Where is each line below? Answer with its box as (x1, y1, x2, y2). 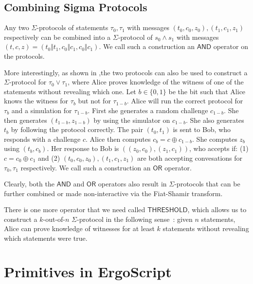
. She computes (192, 134, 237, 144)
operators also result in (98, 179, 167, 189)
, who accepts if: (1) (189, 143, 249, 153)
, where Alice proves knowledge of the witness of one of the (68, 77, 244, 87)
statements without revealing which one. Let (4, 86, 136, 96)
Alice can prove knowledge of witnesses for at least (4, 223, 155, 234)
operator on (213, 41, 248, 51)
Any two (4, 22, 29, 33)
